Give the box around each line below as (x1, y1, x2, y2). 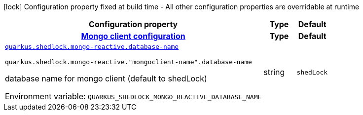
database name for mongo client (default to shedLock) (5, 74, 207, 83)
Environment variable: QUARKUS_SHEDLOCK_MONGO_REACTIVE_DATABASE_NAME (5, 91, 262, 101)
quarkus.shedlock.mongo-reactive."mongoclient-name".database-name (5, 58, 252, 66)
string (263, 67, 285, 77)
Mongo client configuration (81, 31, 185, 41)
